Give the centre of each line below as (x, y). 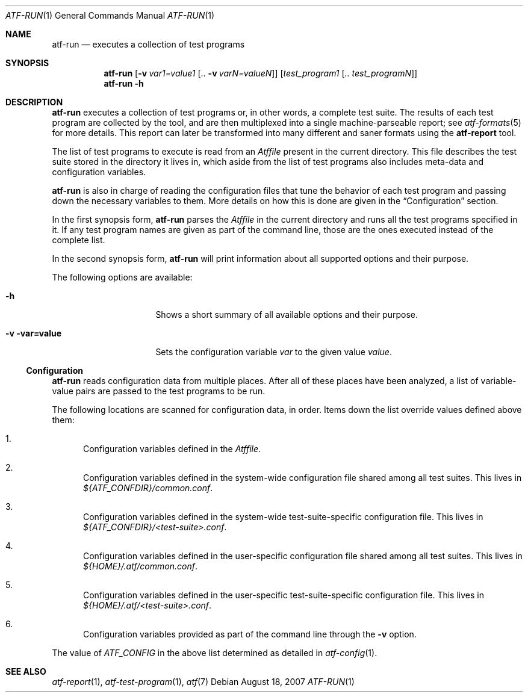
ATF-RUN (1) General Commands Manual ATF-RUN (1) (110, 15)
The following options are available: (122, 277)
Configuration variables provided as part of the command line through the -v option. (250, 634)
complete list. (79, 240)
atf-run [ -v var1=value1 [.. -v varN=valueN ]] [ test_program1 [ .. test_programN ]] (261, 73)
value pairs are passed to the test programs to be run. (159, 391)
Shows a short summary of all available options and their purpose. (287, 314)
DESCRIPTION (34, 102)
